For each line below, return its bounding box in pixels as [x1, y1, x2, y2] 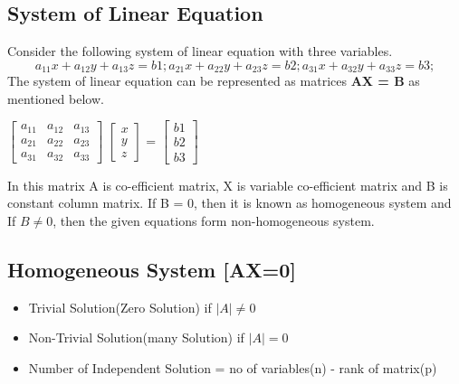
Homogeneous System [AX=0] [7, 255, 296, 283]
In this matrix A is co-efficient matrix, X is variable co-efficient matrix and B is [7, 175, 448, 194]
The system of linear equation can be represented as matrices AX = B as [7, 71, 420, 90]
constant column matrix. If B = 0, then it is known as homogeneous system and [7, 193, 452, 212]
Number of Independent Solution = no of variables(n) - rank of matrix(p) [28, 358, 437, 377]
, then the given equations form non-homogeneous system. [53, 211, 375, 229]
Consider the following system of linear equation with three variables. [7, 42, 393, 61]
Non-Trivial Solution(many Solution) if [28, 328, 244, 347]
